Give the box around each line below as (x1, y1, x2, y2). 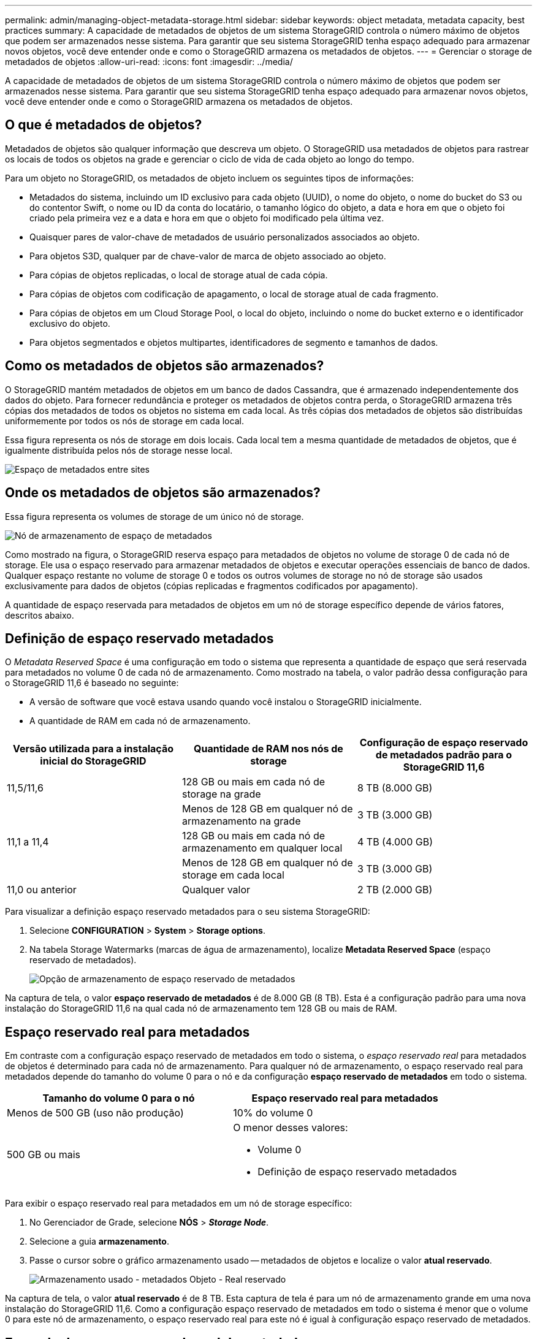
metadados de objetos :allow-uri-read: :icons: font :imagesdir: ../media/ (5, 56, 293, 67)
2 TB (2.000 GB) (357, 883, 433, 896)
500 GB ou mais (7, 1148, 80, 1161)
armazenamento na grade (181, 815, 301, 828)
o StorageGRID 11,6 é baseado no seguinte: (5, 677, 179, 689)
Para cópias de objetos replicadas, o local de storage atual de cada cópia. (29, 269, 328, 280)
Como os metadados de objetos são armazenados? (5, 358, 324, 374)
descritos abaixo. (5, 609, 74, 620)
